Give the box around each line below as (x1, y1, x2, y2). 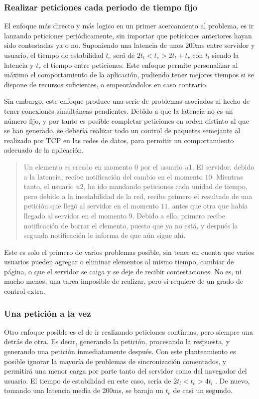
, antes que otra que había (168, 200, 248, 211)
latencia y (4, 59, 34, 70)
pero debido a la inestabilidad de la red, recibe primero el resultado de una (23, 191, 253, 201)
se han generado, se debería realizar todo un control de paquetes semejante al (4, 125, 241, 136)
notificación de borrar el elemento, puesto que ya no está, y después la (23, 220, 238, 230)
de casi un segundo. (173, 385, 233, 396)
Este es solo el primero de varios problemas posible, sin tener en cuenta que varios (4, 246, 255, 257)
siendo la (212, 50, 239, 60)
